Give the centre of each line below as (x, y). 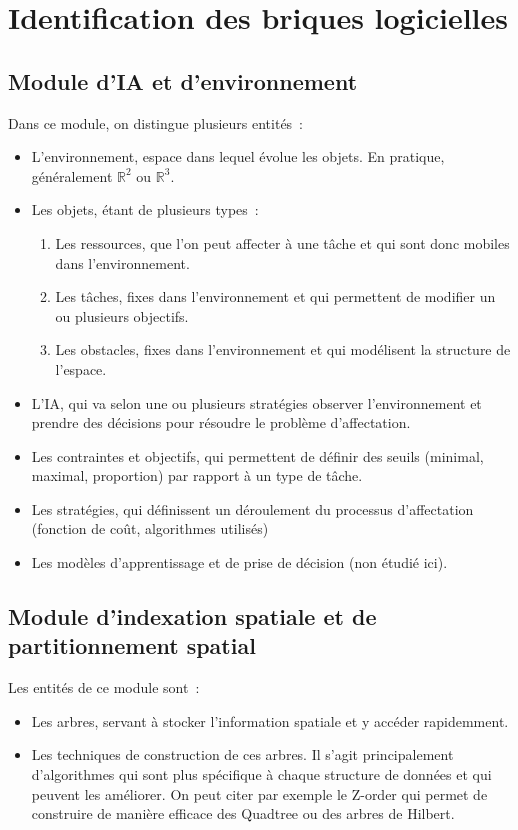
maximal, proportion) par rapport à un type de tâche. (197, 475)
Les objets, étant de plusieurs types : (145, 209)
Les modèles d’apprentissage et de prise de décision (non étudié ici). (239, 562)
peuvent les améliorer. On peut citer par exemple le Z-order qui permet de (259, 793)
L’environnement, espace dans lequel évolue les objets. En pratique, (238, 156)
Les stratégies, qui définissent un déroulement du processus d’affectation (252, 508)
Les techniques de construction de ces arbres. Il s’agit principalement (242, 754)
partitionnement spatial (132, 645)
